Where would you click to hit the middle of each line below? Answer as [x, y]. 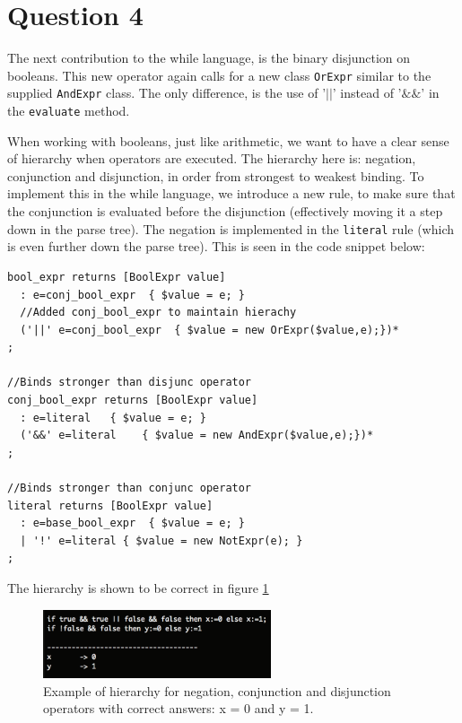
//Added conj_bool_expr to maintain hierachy [158, 313]
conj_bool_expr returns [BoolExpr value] [133, 401]
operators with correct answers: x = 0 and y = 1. [179, 708]
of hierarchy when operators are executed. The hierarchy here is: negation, [212, 158]
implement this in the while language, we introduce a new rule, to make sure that [231, 193]
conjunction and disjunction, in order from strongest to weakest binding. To [216, 175]
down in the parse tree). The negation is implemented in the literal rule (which [231, 228]
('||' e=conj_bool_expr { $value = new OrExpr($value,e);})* [209, 330]
